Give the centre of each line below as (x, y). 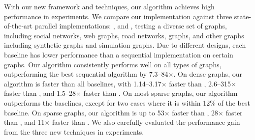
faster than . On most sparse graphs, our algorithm (160, 93)
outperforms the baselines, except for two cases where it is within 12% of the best (127, 102)
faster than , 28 (195, 112)
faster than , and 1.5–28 (40, 93)
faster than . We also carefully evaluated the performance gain (146, 122)
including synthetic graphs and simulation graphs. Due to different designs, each (125, 45)
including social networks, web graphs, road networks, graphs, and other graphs (124, 35)
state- (243, 16)
